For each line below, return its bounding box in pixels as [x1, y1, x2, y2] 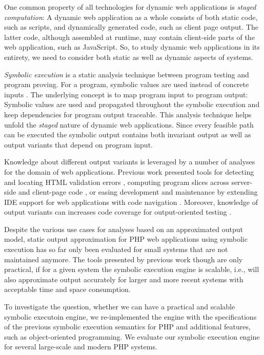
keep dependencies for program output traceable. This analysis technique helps [4, 109, 252, 119]
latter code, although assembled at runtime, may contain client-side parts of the [4, 31, 255, 42]
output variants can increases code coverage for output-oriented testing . [4, 206, 232, 217]
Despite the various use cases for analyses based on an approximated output [4, 223, 243, 234]
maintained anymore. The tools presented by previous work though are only [4, 254, 243, 264]
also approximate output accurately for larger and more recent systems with [4, 274, 243, 284]
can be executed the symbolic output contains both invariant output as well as [4, 129, 251, 140]
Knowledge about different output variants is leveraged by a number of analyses [4, 156, 255, 167]
